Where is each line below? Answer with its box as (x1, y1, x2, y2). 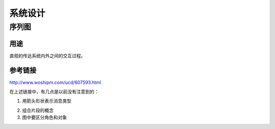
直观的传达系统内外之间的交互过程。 (9, 52, 86, 58)
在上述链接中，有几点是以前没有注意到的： (9, 89, 99, 95)
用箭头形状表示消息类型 (22, 98, 71, 104)
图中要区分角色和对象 (22, 114, 67, 120)
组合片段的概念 (22, 107, 53, 113)
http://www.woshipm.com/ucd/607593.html (9, 79, 101, 85)
